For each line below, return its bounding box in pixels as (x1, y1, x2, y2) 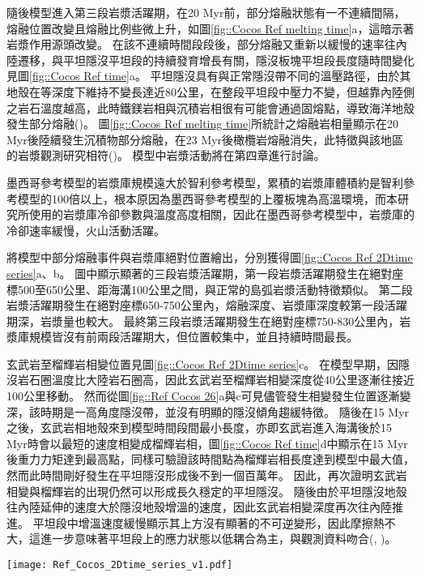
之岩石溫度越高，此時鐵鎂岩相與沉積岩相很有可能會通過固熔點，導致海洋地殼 (6, 99, 415, 116)
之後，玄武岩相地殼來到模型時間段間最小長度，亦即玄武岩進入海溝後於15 (6, 419, 392, 436)
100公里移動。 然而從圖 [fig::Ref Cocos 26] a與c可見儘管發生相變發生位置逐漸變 (6, 387, 411, 404)
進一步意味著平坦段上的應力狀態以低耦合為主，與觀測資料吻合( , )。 (40, 530, 397, 547)
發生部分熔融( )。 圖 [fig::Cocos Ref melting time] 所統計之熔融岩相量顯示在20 (6, 115, 399, 132)
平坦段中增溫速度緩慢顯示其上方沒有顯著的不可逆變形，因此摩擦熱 (32, 514, 385, 531)
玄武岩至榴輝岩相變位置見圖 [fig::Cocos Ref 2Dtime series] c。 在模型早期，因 (6, 355, 399, 372)
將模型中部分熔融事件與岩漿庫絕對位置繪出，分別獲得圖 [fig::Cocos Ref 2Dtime (6, 249, 413, 266)
